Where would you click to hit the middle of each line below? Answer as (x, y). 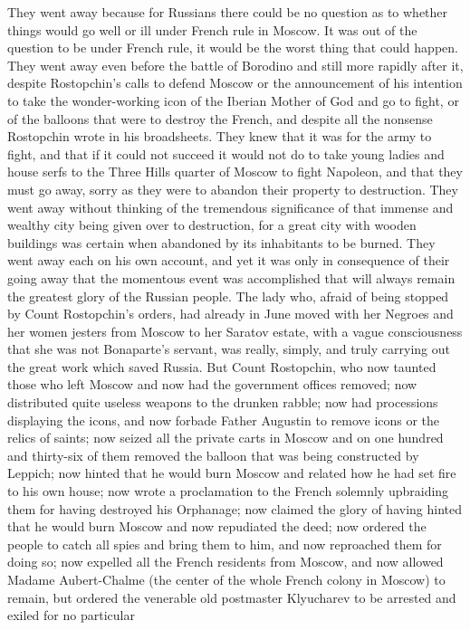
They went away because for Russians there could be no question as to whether (228, 12)
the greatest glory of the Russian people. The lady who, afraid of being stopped (228, 296)
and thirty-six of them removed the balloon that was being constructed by (213, 455)
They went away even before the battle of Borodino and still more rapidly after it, (235, 65)
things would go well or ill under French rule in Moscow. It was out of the (212, 29)
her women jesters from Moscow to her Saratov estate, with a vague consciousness (235, 331)
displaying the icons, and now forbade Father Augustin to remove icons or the (224, 420)
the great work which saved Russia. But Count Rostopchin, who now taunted (222, 366)
